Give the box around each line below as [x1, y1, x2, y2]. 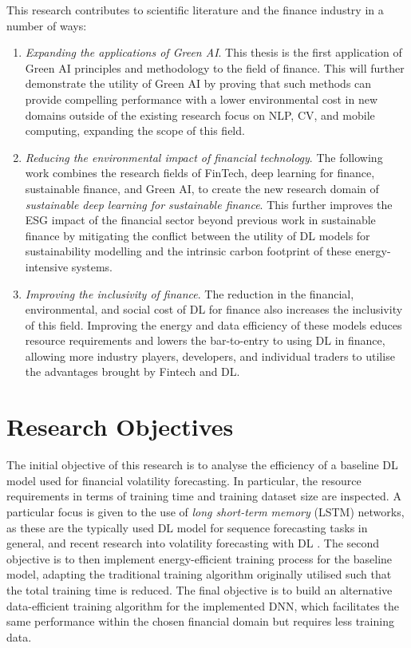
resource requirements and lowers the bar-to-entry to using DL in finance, [25, 332, 385, 349]
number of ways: [6, 17, 87, 34]
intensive [25, 258, 69, 275]
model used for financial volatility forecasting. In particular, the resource [6, 472, 362, 488]
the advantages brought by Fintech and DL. [25, 363, 240, 380]
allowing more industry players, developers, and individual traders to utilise [25, 347, 395, 364]
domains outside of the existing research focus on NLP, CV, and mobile [25, 106, 375, 123]
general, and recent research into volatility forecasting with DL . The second [6, 535, 380, 551]
